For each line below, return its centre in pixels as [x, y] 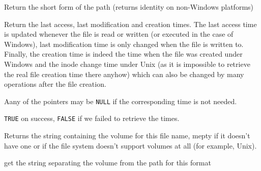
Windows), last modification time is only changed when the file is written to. [124, 44]
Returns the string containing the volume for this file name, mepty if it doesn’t [127, 136]
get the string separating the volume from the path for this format [108, 163]
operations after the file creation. [55, 84]
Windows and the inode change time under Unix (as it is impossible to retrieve [127, 64]
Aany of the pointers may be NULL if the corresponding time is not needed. [121, 101]
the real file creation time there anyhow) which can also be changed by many [124, 74]
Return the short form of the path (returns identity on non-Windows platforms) [129, 7]
